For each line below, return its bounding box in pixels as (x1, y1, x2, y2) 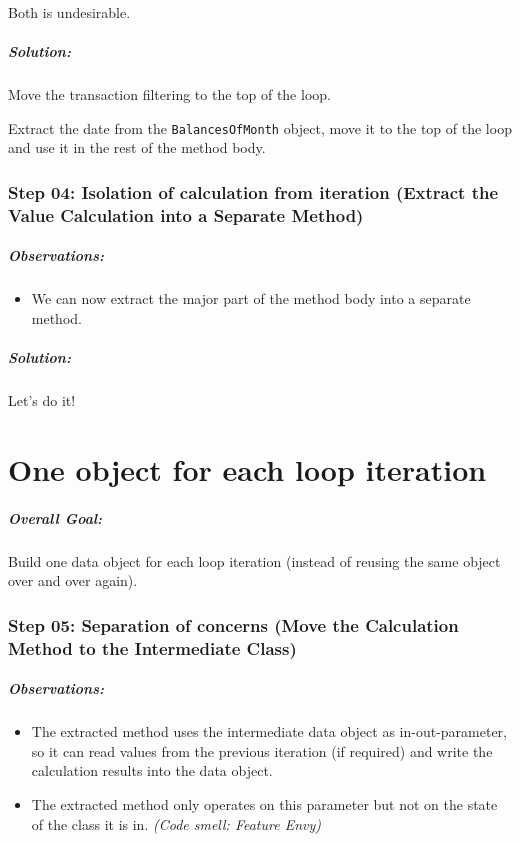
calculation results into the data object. (31, 760, 273, 781)
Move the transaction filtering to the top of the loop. (8, 84, 331, 105)
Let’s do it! (8, 390, 76, 411)
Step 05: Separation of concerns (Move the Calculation (8, 612, 459, 637)
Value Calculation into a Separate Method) (8, 202, 364, 227)
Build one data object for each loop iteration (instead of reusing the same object (8, 550, 501, 571)
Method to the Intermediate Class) (8, 635, 297, 660)
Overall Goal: (8, 507, 103, 528)
